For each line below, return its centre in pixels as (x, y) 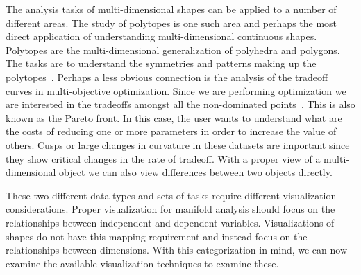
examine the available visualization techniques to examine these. (142, 263)
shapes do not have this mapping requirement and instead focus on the (157, 236)
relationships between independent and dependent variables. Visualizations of (170, 222)
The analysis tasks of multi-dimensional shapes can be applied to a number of (171, 9)
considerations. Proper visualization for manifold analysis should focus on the (170, 209)
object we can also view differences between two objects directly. (196, 172)
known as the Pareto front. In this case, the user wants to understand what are (174, 117)
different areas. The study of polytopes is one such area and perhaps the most (171, 23)
